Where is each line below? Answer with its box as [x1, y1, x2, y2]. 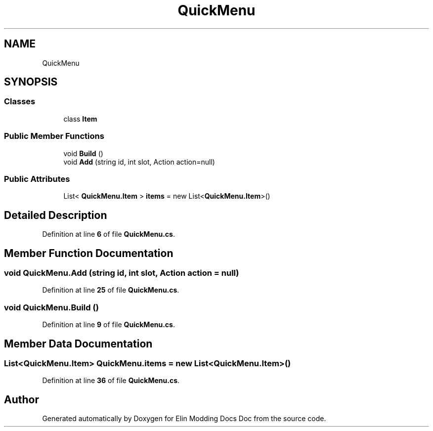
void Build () [63, 149, 103, 158]
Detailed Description [4, 209, 107, 221]
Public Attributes [4, 173, 70, 184]
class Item [63, 114, 97, 123]
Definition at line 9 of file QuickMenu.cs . [42, 320, 175, 329]
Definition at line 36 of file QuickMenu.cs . [42, 376, 180, 385]
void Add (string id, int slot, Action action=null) [63, 157, 215, 166]
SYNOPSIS [4, 76, 58, 88]
